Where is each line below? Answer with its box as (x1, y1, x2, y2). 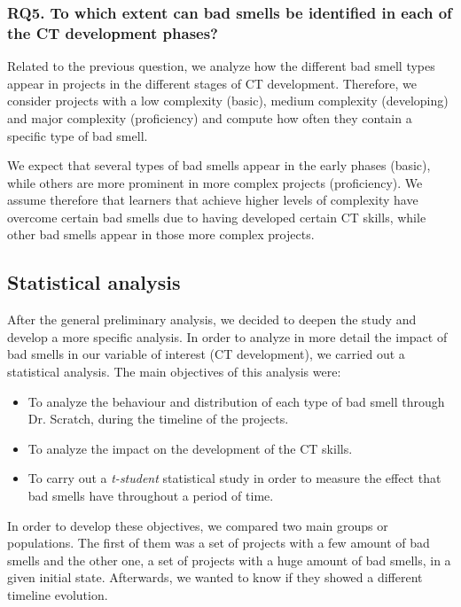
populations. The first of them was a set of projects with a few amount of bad (7, 533, 430, 552)
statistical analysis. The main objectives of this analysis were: (7, 362, 341, 381)
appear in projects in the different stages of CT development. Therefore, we (7, 74, 417, 92)
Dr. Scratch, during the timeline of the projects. (27, 409, 289, 428)
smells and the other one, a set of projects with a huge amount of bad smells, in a (7, 550, 451, 569)
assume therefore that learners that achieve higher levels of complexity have (7, 191, 418, 209)
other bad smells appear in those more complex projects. (7, 225, 315, 244)
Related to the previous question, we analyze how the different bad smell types (7, 57, 435, 75)
